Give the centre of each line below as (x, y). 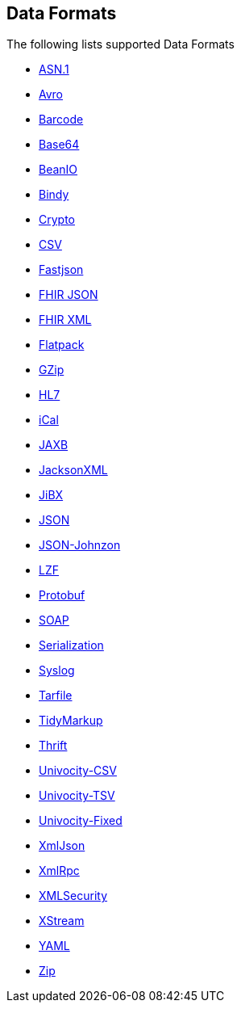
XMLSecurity (73, 896)
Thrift (53, 746)
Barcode (61, 120)
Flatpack (62, 345)
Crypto (57, 220)
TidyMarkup (71, 721)
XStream (62, 921)
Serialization (71, 645)
